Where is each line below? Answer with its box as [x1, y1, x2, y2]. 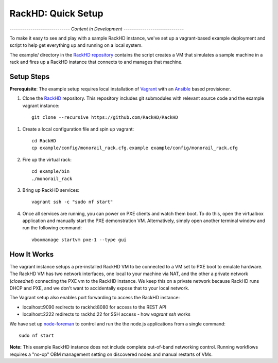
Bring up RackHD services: [22, 187, 80, 193]
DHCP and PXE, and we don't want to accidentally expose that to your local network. [9, 285, 189, 291]
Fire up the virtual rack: [22, 156, 72, 162]
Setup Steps [9, 72, 50, 81]
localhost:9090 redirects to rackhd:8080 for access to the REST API [22, 304, 167, 310]
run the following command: [22, 225, 82, 231]
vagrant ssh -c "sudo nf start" [31, 199, 113, 205]
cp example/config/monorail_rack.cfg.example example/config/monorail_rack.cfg [31, 145, 238, 151]
